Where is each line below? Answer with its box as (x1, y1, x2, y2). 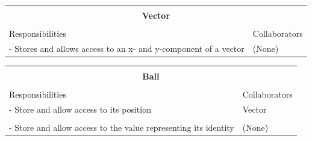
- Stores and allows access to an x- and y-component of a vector (9, 42, 245, 54)
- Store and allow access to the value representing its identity (9, 121, 234, 134)
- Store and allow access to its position (9, 102, 151, 115)
